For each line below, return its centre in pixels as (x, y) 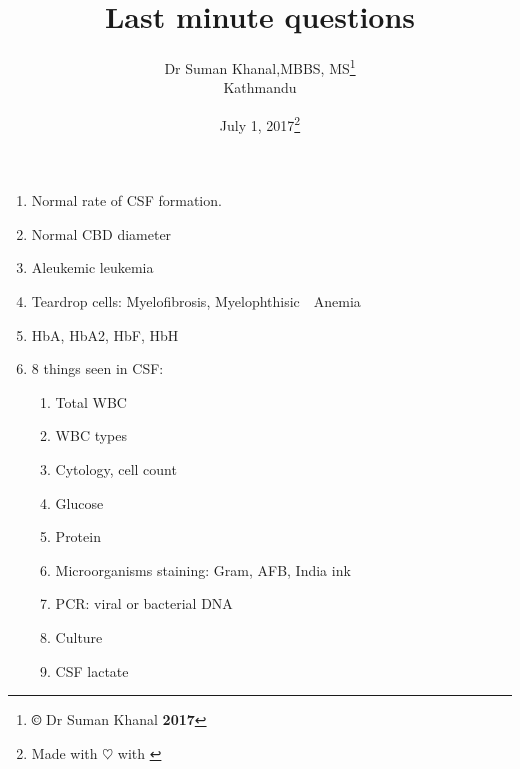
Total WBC (91, 401)
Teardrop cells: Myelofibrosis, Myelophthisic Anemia (196, 301)
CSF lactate (92, 670)
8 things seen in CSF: (97, 368)
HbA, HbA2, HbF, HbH (105, 334)
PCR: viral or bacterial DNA (144, 603)
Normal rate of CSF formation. (126, 200)
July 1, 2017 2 (260, 123)
